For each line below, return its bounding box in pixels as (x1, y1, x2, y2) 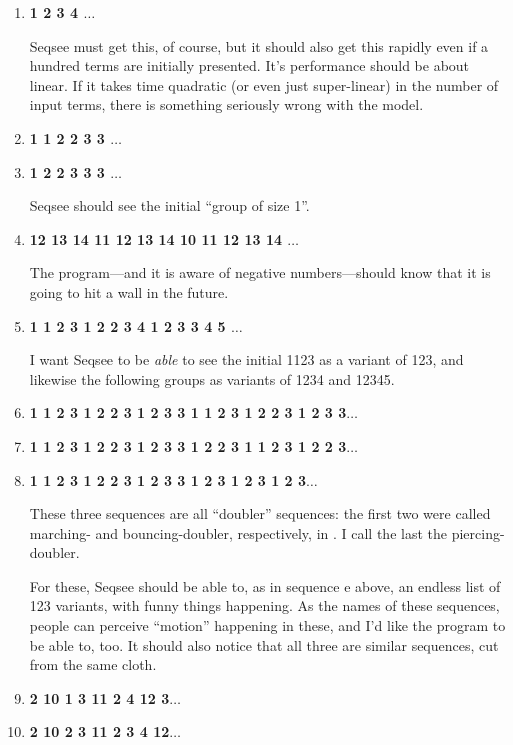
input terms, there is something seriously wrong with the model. (29, 94, 424, 115)
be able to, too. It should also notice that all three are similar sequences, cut (29, 634, 499, 655)
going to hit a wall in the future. (29, 281, 229, 302)
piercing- (451, 522, 505, 543)
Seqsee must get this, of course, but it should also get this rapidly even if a (29, 35, 489, 56)
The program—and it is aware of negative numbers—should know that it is (29, 262, 491, 283)
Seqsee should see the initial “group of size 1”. (29, 195, 310, 216)
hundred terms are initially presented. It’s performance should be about (29, 55, 470, 76)
